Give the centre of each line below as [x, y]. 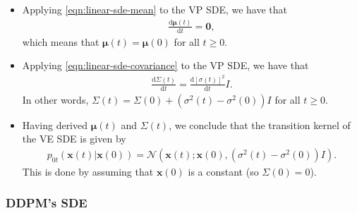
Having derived [55, 124]
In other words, [55, 99]
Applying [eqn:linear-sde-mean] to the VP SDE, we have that [155, 9]
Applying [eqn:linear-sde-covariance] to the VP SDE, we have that [165, 65]
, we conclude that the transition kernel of [260, 124]
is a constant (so [223, 171]
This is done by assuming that [88, 171]
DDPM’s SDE [47, 203]
